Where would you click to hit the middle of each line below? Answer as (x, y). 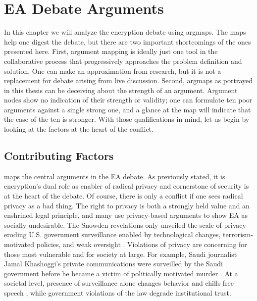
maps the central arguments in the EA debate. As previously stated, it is (115, 176)
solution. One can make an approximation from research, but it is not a (113, 71)
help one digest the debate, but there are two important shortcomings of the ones (128, 41)
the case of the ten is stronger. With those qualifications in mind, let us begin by (127, 119)
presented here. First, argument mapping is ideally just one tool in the (111, 51)
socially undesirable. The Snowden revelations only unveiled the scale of (113, 225)
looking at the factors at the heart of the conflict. (79, 129)
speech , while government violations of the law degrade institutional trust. (118, 292)
